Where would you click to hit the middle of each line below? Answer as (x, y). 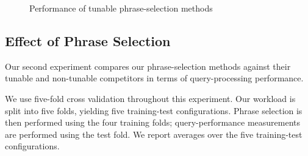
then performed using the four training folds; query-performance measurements (153, 122)
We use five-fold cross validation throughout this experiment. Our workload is (150, 98)
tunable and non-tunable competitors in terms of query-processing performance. (154, 78)
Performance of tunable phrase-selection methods (121, 8)
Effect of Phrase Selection (88, 40)
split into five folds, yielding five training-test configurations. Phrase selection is (154, 110)
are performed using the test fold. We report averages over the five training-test (154, 134)
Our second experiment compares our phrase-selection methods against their (148, 66)
